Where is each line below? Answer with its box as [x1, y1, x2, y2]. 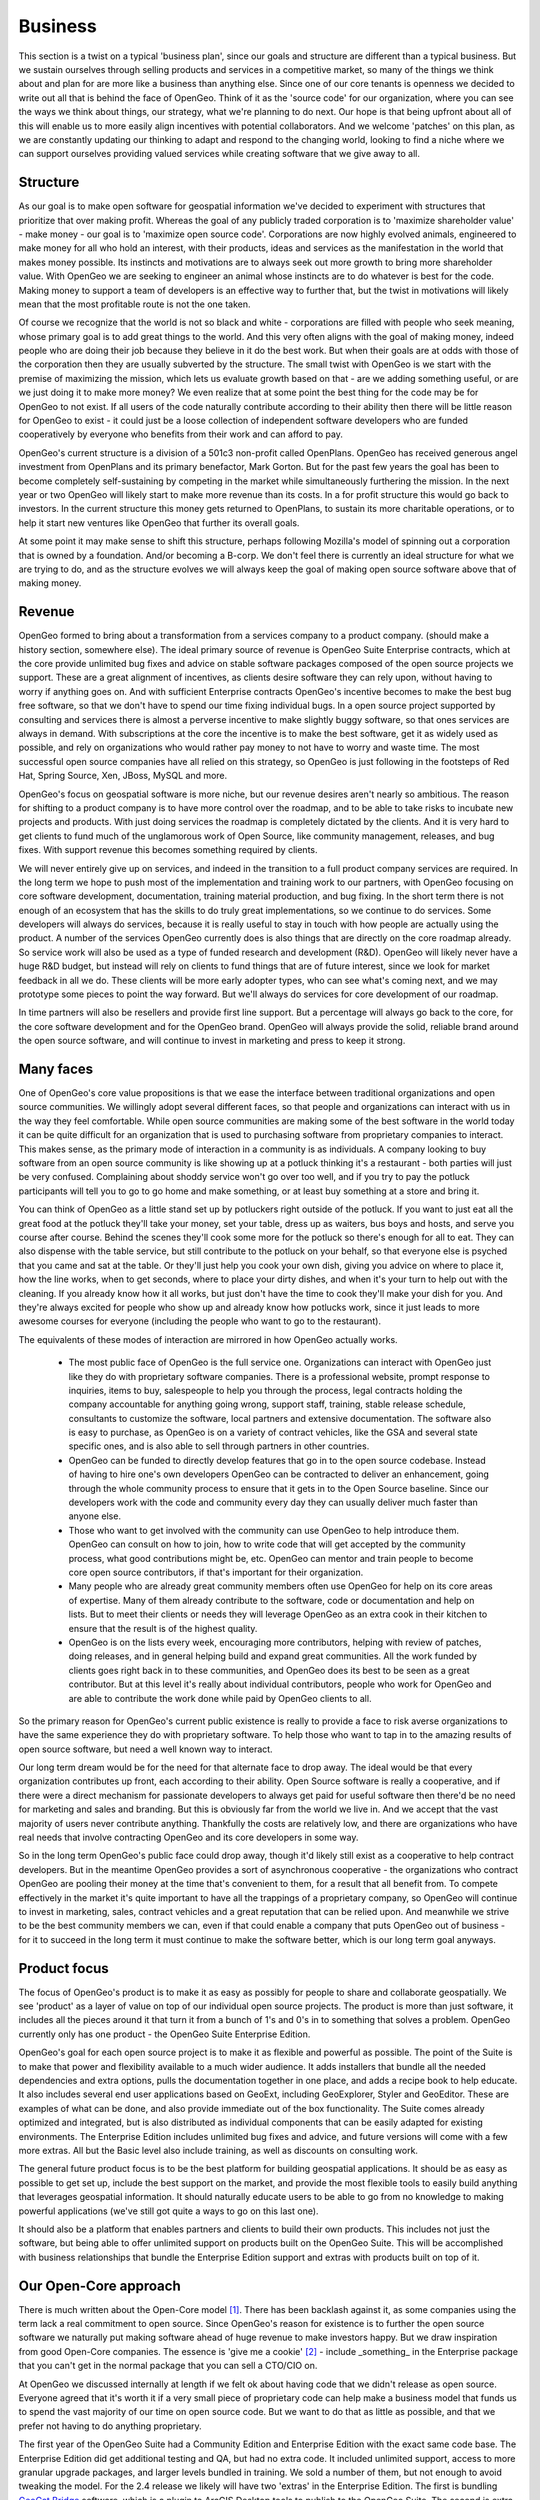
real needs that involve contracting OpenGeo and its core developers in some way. [18, 1831, 359, 1844]
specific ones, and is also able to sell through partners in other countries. [68, 1440, 370, 1452]
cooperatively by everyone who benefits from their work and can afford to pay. [18, 428, 344, 440]
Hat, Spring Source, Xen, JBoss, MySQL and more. [18, 770, 228, 782]
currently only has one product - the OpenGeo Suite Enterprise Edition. [18, 2028, 311, 2040]
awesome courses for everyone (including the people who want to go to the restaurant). [18, 1315, 382, 1327]
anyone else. [68, 1510, 122, 1522]
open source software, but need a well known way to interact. [18, 1743, 274, 1755]
